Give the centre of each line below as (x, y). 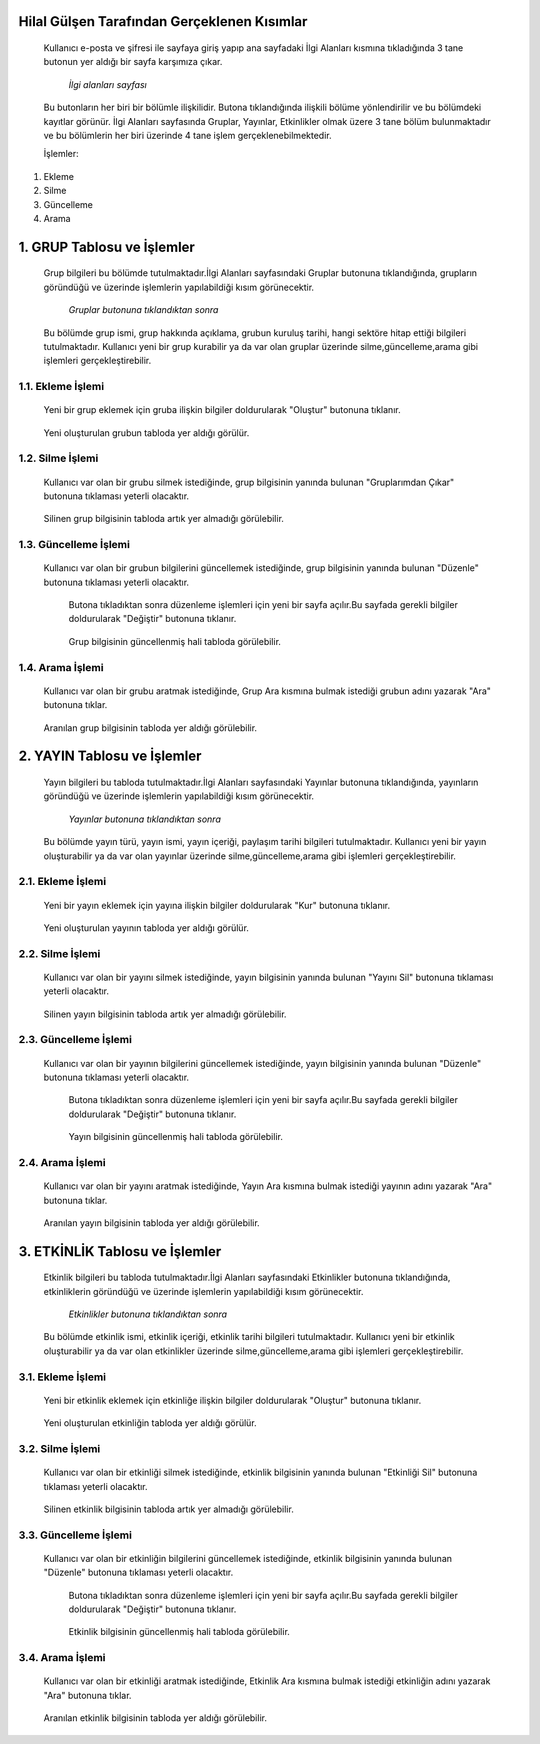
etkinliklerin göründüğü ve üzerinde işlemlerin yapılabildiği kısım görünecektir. (203, 1291)
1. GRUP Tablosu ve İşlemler (106, 246)
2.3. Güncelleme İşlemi (75, 1040)
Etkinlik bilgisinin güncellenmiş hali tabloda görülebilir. (179, 1632)
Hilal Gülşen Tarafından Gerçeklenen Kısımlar (163, 21)
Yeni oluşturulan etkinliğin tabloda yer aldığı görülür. (150, 1423)
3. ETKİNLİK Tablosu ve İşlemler (120, 1251)
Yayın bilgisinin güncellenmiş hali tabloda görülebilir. (176, 1137)
